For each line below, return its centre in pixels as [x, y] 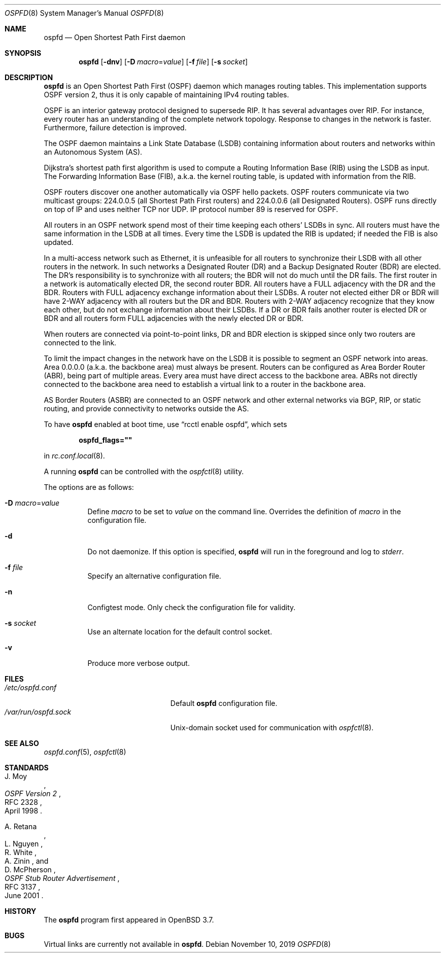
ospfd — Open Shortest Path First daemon [115, 37]
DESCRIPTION [29, 77]
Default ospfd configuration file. [224, 703]
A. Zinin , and [27, 861]
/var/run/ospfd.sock [38, 712]
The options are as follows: [89, 487]
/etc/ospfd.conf [31, 687]
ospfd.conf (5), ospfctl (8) [85, 752]
